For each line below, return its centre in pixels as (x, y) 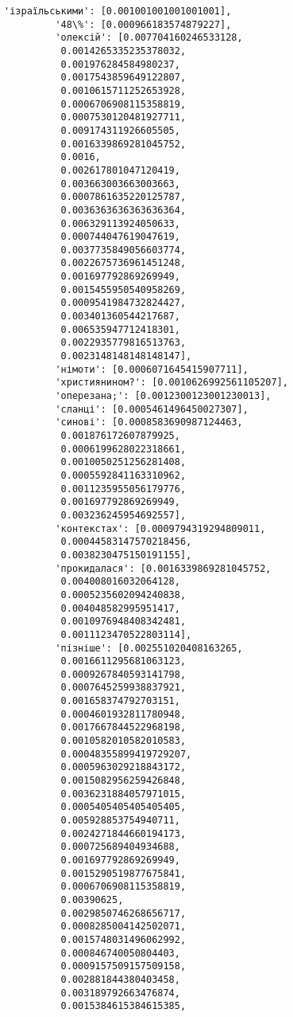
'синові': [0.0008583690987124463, (149, 422)
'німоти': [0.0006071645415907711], (152, 369)
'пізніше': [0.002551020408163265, (149, 648)
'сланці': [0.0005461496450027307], (152, 409)
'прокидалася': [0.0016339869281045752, (163, 568)
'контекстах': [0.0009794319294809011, (160, 528)
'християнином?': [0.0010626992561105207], (172, 383)
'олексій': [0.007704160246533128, (149, 38)
